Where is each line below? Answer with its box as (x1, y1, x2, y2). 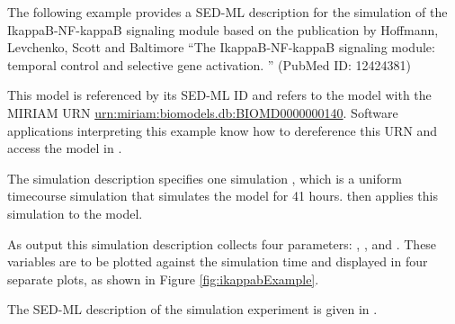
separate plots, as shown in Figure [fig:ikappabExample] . (7, 269, 319, 288)
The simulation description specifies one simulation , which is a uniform (7, 168, 402, 187)
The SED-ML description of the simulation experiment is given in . (7, 300, 378, 319)
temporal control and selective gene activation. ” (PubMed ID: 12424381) (7, 55, 411, 74)
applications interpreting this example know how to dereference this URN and (7, 121, 438, 139)
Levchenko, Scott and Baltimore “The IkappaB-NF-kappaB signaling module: (7, 38, 435, 57)
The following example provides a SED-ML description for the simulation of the (7, 3, 448, 21)
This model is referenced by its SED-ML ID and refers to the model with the (7, 85, 432, 104)
